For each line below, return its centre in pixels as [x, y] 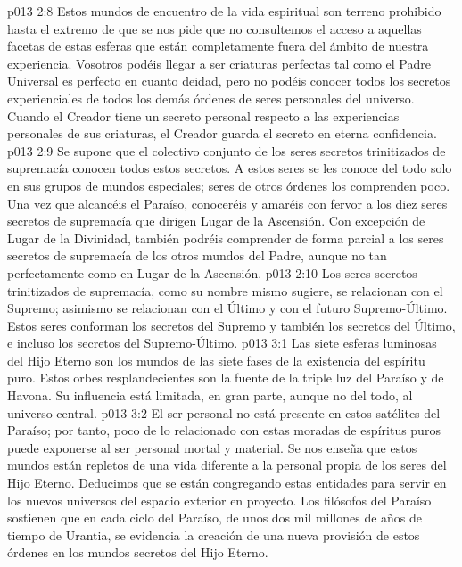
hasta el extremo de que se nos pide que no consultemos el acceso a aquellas [214, 28]
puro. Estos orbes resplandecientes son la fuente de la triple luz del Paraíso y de [226, 378]
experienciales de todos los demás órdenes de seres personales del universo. [211, 98]
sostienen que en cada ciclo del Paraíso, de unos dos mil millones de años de [215, 518]
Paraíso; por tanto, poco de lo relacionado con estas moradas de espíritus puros [224, 430]
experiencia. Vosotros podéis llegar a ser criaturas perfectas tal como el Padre [219, 63]
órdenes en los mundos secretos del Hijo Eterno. [138, 552]
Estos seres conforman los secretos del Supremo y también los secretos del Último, [231, 325]
